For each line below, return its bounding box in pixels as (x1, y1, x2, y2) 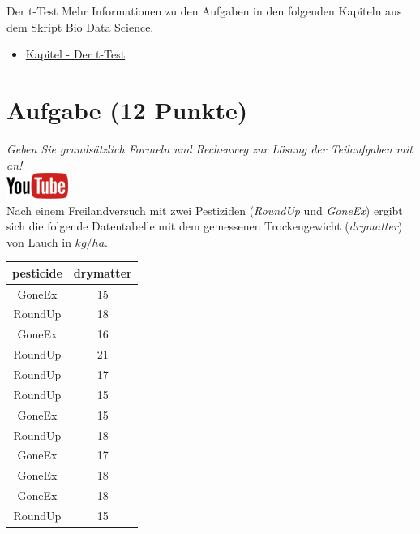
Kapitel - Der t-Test (25, 45, 126, 62)
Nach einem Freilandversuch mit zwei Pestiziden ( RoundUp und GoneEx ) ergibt (6, 201, 403, 218)
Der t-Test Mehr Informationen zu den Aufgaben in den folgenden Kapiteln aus (6, 2, 402, 19)
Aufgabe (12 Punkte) (6, 93, 248, 126)
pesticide (12, 264, 62, 281)
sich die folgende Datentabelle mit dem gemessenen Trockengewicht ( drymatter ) (6, 217, 403, 235)
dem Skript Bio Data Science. (6, 18, 154, 35)
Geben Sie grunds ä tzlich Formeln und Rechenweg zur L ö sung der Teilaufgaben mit (6, 140, 413, 157)
